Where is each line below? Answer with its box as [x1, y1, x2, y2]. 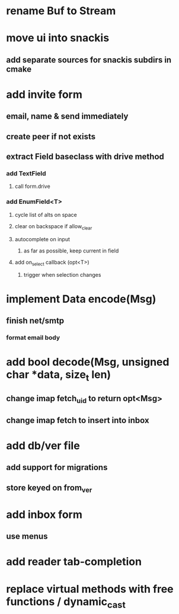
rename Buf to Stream [6, 4, 116, 18]
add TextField [6, 170, 46, 178]
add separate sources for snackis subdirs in [6, 55, 172, 65]
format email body [6, 333, 60, 341]
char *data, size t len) [6, 368, 111, 383]
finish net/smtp [6, 315, 65, 325]
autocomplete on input [14, 235, 70, 242]
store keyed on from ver [6, 482, 92, 494]
